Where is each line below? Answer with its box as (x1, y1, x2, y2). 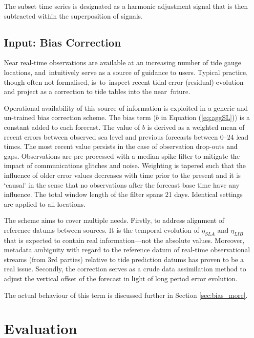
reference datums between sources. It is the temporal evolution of (4, 224, 199, 235)
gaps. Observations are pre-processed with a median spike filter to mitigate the (4, 150, 240, 161)
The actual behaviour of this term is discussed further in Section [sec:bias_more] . (4, 290, 248, 300)
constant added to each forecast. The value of (4, 121, 140, 132)
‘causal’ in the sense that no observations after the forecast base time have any (4, 179, 240, 190)
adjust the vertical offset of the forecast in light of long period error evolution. (4, 273, 238, 284)
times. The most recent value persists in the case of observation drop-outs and (4, 141, 238, 151)
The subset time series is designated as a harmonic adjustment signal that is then (4, 1, 248, 11)
